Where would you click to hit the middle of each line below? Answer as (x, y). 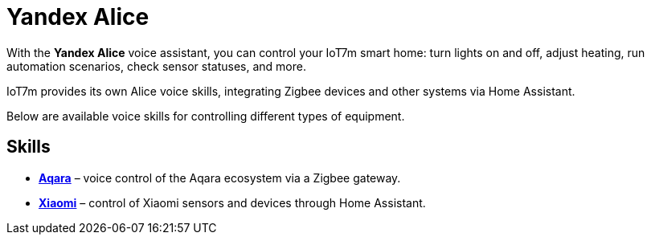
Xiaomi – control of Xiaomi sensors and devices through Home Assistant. (232, 202)
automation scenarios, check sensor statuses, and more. (156, 66)
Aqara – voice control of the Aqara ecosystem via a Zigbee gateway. (220, 178)
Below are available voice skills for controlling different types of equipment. (206, 116)
